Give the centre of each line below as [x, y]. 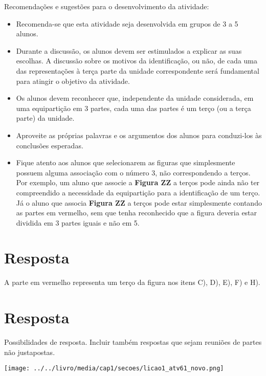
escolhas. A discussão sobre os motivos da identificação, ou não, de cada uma [137, 61]
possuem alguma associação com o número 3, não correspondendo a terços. [133, 172]
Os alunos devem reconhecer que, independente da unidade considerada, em [135, 98]
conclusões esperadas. [50, 145]
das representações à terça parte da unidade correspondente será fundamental [138, 70]
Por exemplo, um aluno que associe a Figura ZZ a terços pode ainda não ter [138, 182]
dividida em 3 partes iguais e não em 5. [78, 222]
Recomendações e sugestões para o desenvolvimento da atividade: [107, 6]
